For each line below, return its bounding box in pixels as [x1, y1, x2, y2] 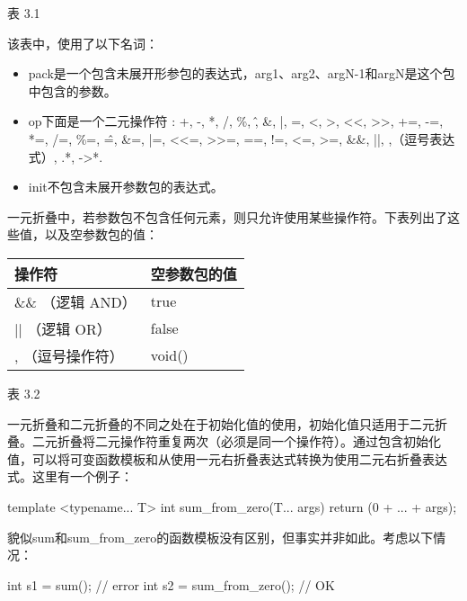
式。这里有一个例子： [7, 467, 133, 486]
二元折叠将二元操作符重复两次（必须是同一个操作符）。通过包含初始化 [31, 432, 441, 451]
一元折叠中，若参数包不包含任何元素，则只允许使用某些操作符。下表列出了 [7, 207, 447, 226]
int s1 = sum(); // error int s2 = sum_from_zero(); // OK [7, 575, 335, 594]
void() [150, 345, 189, 366]
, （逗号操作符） [14, 345, 124, 366]
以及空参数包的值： [44, 225, 158, 244]
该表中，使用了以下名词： [7, 33, 158, 52]
